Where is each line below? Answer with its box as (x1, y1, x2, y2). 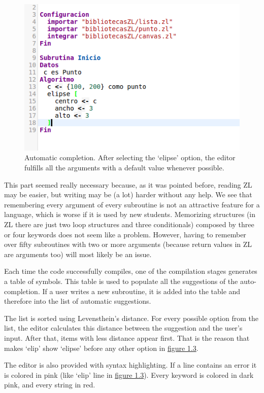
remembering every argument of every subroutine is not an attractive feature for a (4, 199, 260, 209)
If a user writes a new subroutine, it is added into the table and (42, 285, 241, 296)
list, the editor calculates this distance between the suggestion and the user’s (4, 323, 243, 333)
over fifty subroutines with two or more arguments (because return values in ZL (4, 239, 252, 249)
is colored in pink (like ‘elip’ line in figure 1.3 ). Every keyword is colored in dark (4, 369, 254, 380)
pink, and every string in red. (4, 379, 95, 390)
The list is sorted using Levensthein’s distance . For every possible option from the (4, 312, 258, 323)
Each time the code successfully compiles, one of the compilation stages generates (4, 266, 257, 276)
